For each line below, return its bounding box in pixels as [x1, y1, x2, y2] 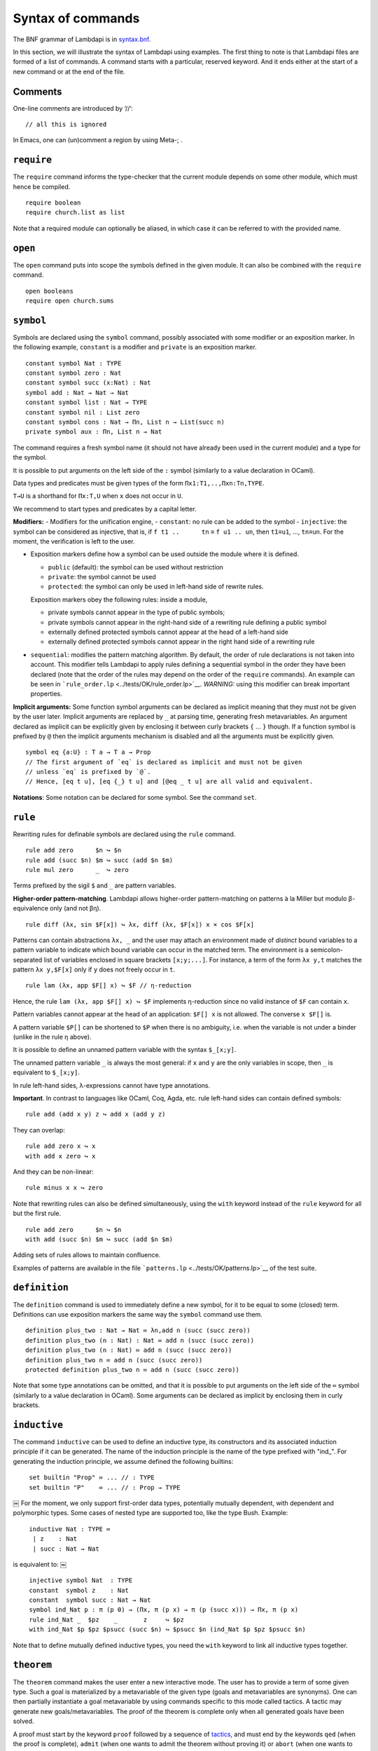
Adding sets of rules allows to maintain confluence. [13, 1251, 161, 1259]
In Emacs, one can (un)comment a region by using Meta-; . [13, 136, 183, 144]
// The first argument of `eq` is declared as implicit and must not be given [25, 758, 302, 766]
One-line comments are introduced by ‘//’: [13, 104, 133, 112]
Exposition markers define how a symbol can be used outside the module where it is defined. [30, 550, 299, 558]
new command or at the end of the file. [13, 67, 125, 76]
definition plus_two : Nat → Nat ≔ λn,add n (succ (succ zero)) [25, 1327, 251, 1334]
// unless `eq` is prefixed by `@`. [25, 768, 151, 776]
